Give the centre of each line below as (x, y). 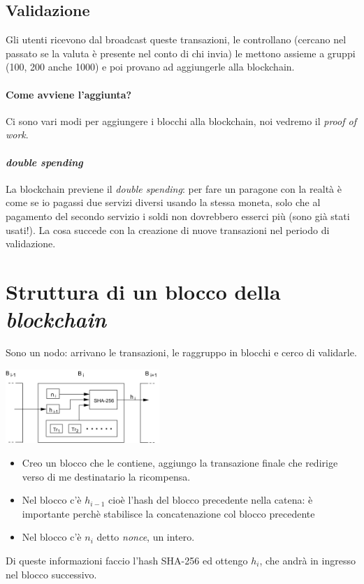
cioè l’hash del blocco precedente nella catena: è (211, 500)
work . (17, 134)
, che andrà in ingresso (307, 560)
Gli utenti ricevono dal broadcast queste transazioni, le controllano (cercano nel (176, 39)
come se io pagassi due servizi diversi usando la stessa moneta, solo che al (163, 202)
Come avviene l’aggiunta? (69, 94)
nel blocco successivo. (51, 574)
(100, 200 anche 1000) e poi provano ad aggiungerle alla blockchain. (150, 67)
